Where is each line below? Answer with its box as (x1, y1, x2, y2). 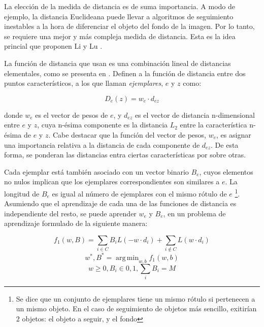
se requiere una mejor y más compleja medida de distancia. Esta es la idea (4, 30, 236, 41)
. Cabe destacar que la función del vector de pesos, (48, 129, 207, 140)
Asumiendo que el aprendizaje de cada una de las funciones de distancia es (4, 198, 237, 209)
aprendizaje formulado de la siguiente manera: (4, 218, 148, 228)
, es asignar (216, 129, 251, 140)
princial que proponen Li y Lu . (4, 41, 103, 51)
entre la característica (180, 119, 247, 130)
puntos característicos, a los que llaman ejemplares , (4, 78, 163, 88)
